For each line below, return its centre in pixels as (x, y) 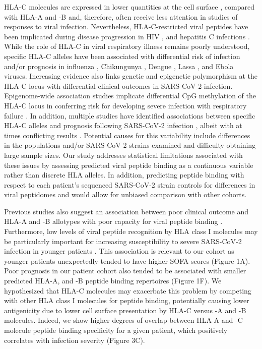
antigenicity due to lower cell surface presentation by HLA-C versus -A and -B (125, 310)
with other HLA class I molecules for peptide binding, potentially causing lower (127, 300)
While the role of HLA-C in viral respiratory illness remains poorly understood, (127, 46)
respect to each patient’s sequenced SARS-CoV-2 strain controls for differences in (130, 184)
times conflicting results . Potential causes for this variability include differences (127, 135)
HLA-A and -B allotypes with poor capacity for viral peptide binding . (113, 221)
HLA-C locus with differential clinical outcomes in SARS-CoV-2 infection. (118, 85)
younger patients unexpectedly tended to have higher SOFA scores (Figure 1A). (127, 260)
